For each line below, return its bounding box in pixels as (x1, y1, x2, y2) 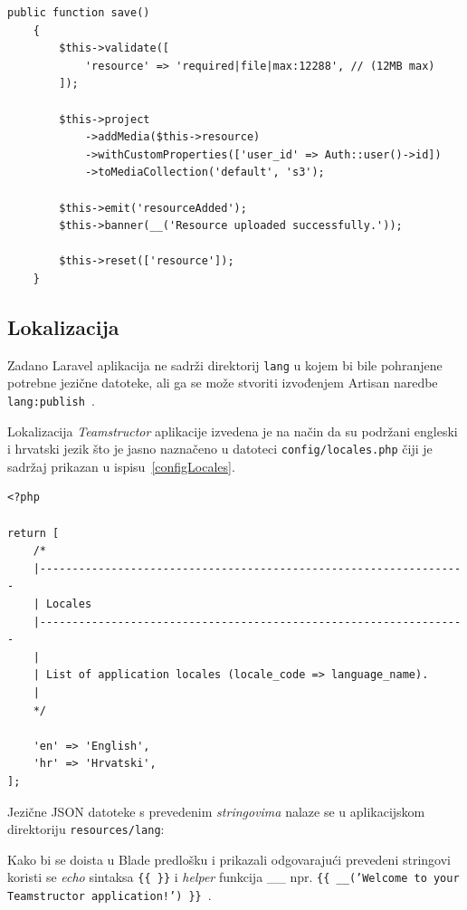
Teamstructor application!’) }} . (7, 886, 212, 905)
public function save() (7, 6, 150, 19)
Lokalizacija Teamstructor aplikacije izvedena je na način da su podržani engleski (7, 421, 458, 440)
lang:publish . (7, 390, 95, 409)
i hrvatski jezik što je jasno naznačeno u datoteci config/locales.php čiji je (7, 439, 433, 458)
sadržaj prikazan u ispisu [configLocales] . (7, 456, 235, 475)
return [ (7, 526, 60, 540)
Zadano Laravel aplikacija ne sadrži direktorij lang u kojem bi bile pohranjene (7, 355, 443, 374)
